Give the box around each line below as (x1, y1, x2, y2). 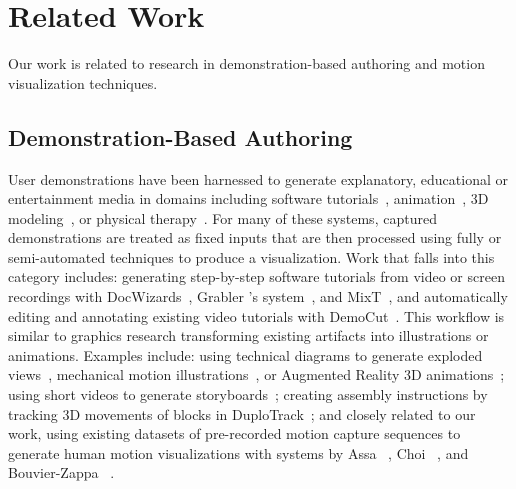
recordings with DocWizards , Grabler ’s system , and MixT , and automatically (8, 286, 508, 307)
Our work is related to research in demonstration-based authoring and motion (8, 53, 485, 74)
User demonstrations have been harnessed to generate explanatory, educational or (8, 168, 508, 189)
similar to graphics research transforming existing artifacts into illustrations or (8, 325, 489, 346)
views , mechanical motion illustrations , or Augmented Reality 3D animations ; (8, 364, 505, 385)
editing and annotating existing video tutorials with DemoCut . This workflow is (8, 305, 505, 326)
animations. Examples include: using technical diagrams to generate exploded (8, 344, 483, 365)
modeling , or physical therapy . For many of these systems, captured (8, 207, 437, 228)
